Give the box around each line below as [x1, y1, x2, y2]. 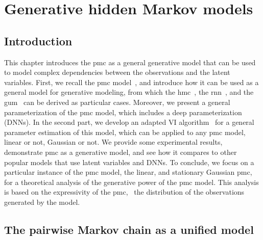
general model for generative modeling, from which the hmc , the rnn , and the [4, 87, 254, 97]
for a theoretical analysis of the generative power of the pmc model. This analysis [4, 176, 259, 187]
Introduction [4, 33, 73, 48]
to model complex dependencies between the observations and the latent [4, 67, 230, 77]
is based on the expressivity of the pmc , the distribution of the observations [4, 186, 245, 197]
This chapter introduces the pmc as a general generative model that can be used [4, 57, 256, 67]
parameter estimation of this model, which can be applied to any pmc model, [4, 126, 246, 137]
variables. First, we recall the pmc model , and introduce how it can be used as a [4, 76, 259, 87]
